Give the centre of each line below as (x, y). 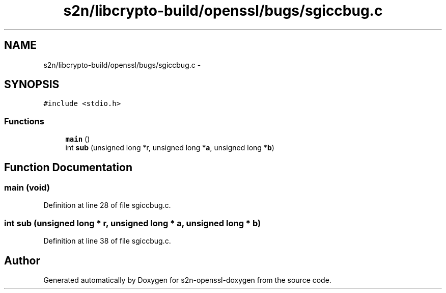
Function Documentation (68, 167)
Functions (24, 121)
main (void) (27, 188)
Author (22, 260)
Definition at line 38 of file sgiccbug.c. (107, 241)
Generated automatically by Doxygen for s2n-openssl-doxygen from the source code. (187, 280)
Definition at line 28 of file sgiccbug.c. (107, 205)
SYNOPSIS (32, 85)
